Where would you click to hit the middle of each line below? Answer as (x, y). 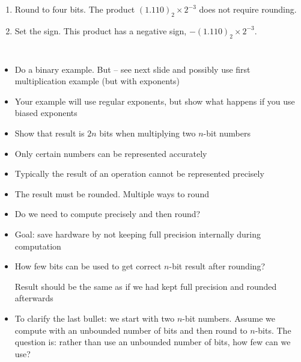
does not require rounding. (248, 9)
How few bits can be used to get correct (88, 266)
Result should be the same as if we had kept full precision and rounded (146, 286)
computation (38, 246)
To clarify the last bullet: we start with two (95, 318)
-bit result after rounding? (217, 266)
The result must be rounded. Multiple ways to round (112, 193)
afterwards (34, 298)
